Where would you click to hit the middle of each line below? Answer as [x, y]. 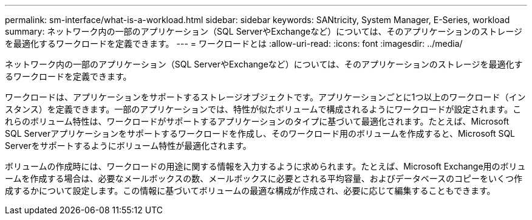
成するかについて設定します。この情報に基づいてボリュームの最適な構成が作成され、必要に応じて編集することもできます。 [250, 191]
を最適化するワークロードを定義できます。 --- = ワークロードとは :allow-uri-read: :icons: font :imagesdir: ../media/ [234, 43]
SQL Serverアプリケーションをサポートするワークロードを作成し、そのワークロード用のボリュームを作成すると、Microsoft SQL [260, 133]
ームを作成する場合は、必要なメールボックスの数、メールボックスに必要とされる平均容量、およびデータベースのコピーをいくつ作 [264, 178]
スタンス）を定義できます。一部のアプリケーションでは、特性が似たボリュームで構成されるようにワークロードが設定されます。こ [263, 109]
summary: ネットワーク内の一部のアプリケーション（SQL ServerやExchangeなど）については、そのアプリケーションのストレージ [264, 31]
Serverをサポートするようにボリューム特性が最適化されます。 [128, 146]
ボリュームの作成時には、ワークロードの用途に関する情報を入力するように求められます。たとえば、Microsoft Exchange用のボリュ [265, 166]
